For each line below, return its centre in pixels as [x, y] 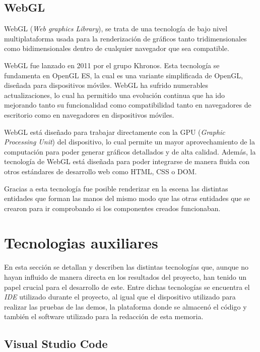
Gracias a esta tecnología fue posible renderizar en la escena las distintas [116, 188]
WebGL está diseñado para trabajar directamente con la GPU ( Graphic [115, 132]
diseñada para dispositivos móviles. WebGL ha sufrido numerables [106, 85]
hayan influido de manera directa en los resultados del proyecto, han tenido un [125, 277]
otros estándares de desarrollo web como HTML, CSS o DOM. [101, 171]
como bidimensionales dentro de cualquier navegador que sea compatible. [117, 48]
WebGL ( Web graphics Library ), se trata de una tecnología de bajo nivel [116, 29]
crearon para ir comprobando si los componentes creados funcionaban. [112, 208]
